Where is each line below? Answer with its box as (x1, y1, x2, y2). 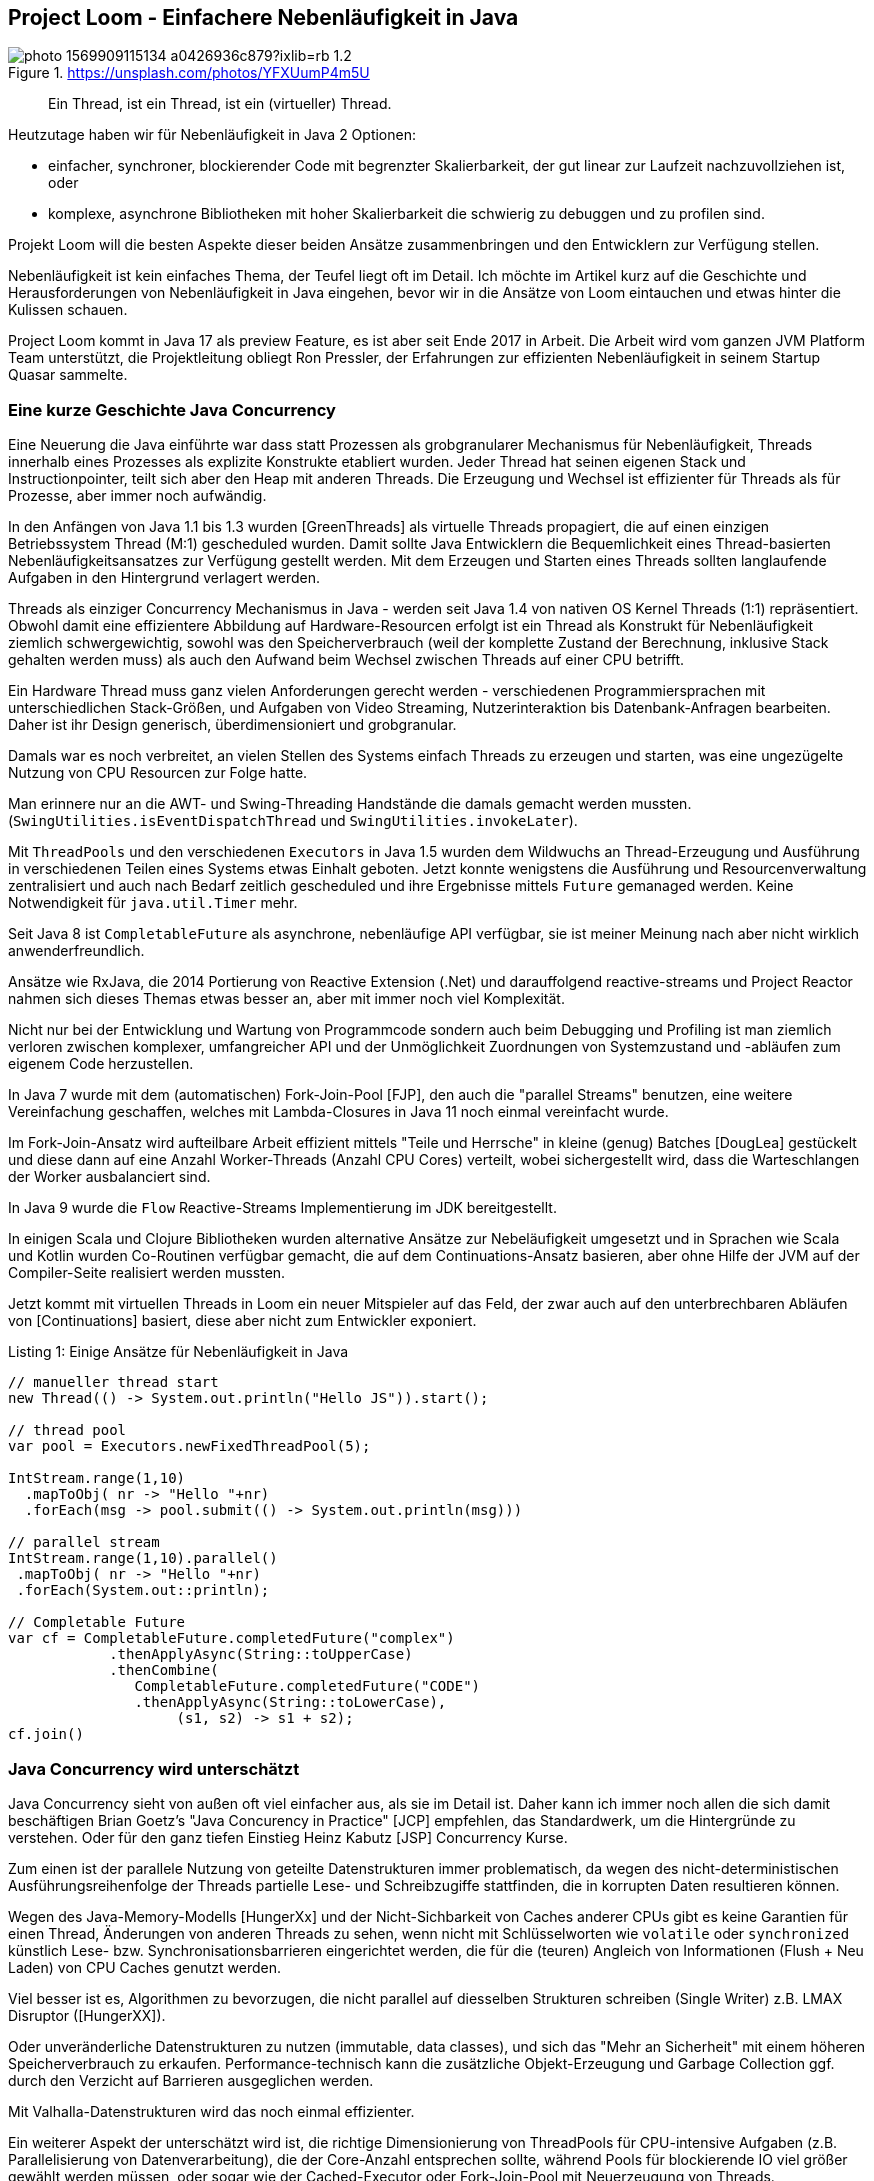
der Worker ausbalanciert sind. (8, 1168, 211, 1186)
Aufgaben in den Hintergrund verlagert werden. (8, 569, 320, 587)
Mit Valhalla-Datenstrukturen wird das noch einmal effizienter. (8, 2102, 415, 2120)
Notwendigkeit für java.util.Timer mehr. (8, 894, 298, 912)
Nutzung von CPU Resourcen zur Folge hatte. (8, 764, 308, 782)
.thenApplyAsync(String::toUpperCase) (109, 1646, 413, 1663)
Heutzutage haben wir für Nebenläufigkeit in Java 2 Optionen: (8, 126, 416, 144)
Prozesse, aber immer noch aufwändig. (8, 487, 267, 505)
